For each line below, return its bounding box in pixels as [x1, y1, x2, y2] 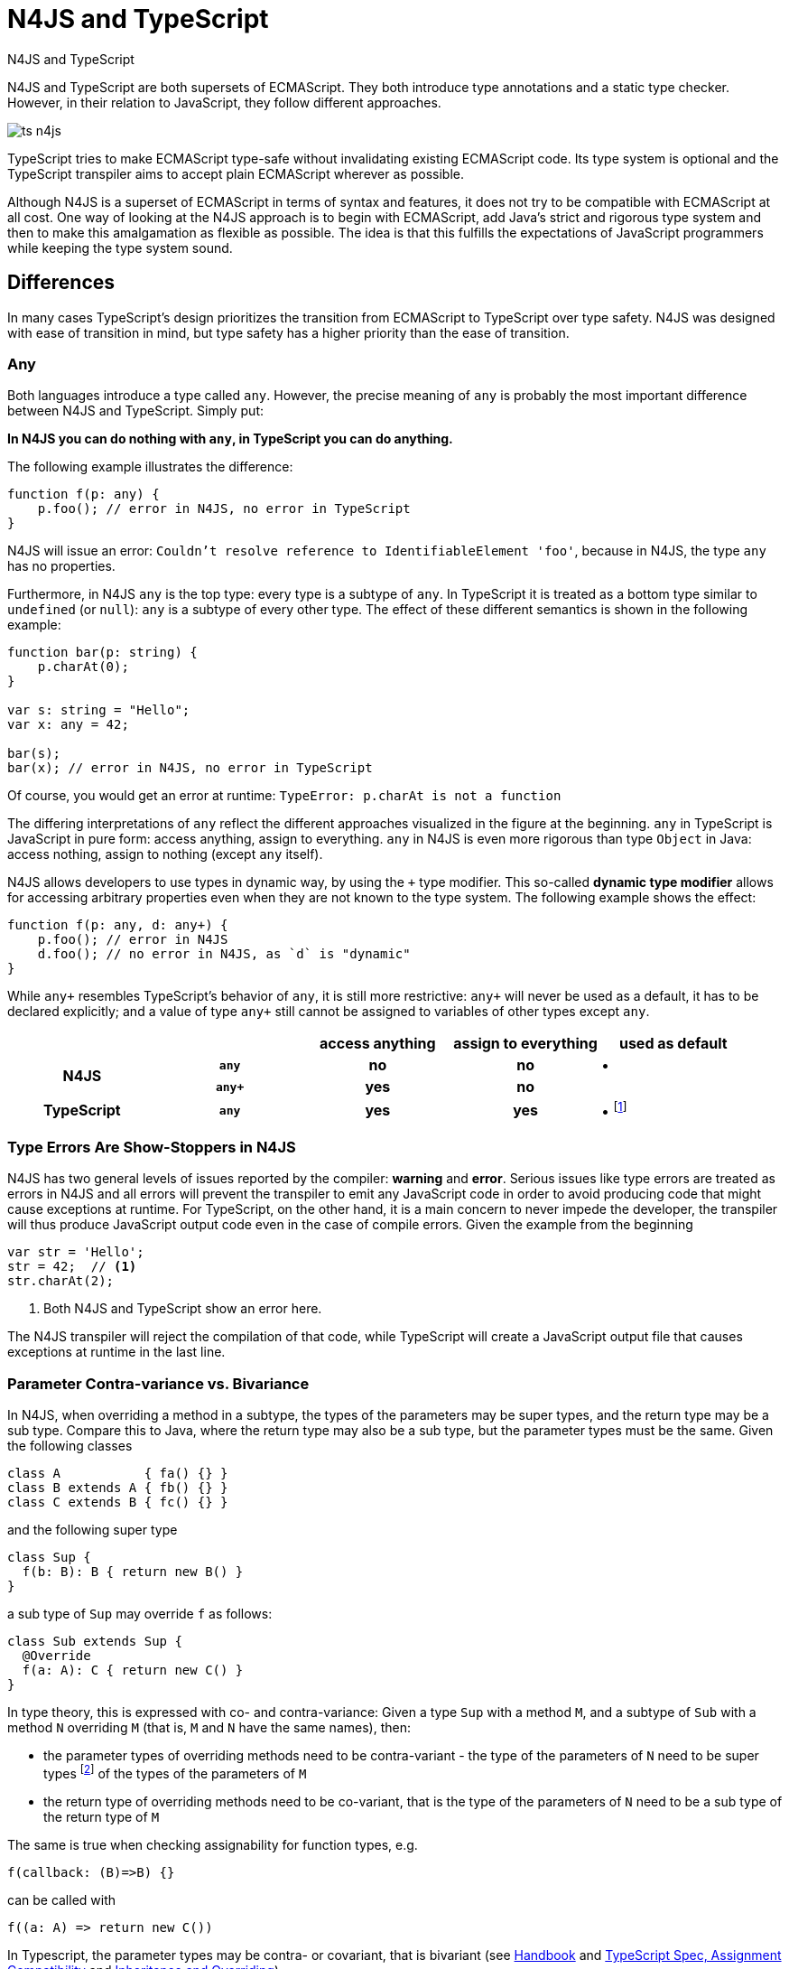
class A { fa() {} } [7, 1466, 228, 1481]
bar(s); [7, 746, 61, 761]
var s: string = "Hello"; [7, 703, 190, 718]
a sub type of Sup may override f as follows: [7, 1606, 273, 1622]
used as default [618, 1034, 728, 1053]
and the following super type [7, 1522, 178, 1538]
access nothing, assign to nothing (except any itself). [7, 846, 323, 863]
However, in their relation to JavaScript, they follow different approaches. [7, 94, 441, 110]
